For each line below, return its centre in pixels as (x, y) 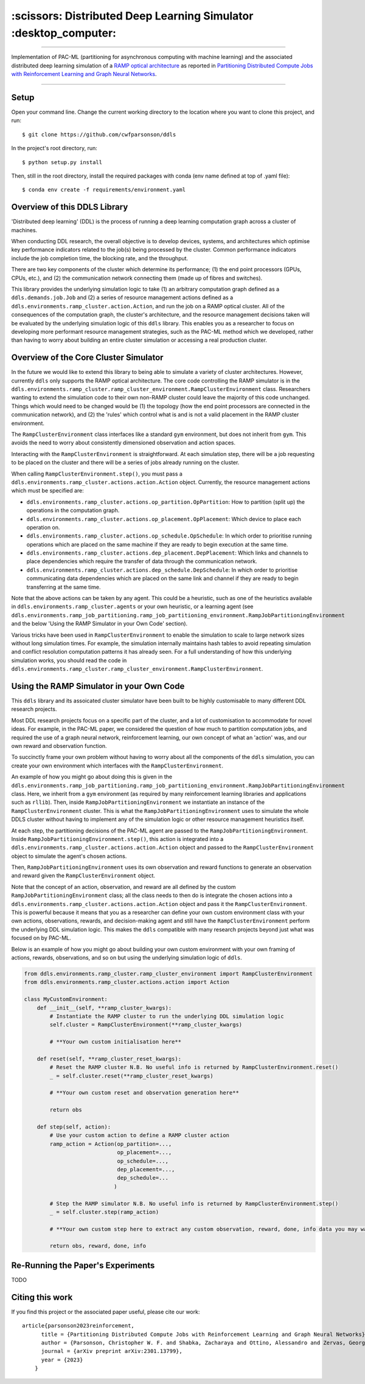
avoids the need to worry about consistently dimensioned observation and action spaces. (123, 443)
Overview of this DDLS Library (70, 207)
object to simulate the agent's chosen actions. (69, 856)
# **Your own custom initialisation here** (116, 1042)
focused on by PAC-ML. (41, 938)
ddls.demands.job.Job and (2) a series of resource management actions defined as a (122, 297)
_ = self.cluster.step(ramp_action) (104, 1212)
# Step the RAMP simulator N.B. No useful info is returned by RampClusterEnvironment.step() (194, 1203)
